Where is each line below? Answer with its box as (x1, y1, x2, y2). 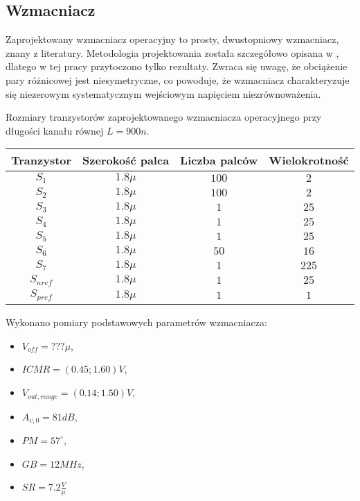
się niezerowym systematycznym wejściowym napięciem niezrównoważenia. (6, 86, 321, 101)
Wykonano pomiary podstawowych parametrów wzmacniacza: (6, 315, 267, 330)
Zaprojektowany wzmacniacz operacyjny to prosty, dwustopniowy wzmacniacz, (6, 32, 339, 46)
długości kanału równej (6, 123, 104, 137)
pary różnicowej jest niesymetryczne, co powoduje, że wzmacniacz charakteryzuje (6, 72, 350, 87)
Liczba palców (180, 152, 258, 169)
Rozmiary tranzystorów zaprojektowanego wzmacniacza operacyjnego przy (6, 110, 322, 124)
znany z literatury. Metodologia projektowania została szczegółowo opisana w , (6, 45, 339, 60)
